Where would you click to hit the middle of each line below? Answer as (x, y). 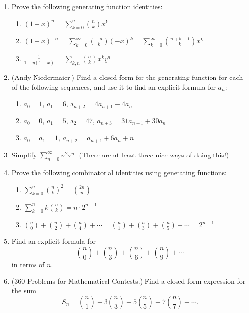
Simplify (24, 154)
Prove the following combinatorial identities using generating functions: (119, 172)
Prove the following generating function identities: (87, 6)
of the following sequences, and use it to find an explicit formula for (114, 87)
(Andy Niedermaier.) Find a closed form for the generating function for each (127, 77)
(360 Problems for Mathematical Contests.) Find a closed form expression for (128, 281)
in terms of (28, 264)
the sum (24, 291)
